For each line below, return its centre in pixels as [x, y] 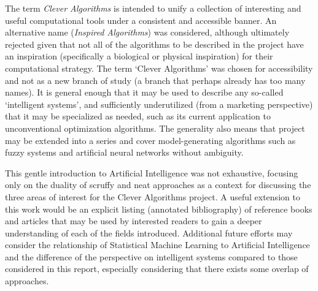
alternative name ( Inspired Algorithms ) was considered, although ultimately [147, 32]
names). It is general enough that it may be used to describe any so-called [144, 92]
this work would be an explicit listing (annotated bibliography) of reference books [159, 209]
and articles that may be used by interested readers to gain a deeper [134, 221]
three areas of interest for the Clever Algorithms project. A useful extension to [153, 196]
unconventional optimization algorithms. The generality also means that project [155, 128]
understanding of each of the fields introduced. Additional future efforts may [149, 232]
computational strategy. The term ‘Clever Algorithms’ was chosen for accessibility [159, 68]
